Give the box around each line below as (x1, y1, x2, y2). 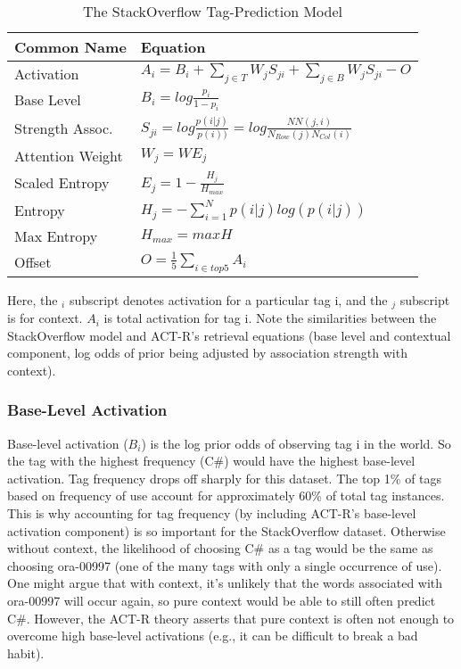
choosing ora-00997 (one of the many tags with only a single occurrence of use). (7, 556, 442, 574)
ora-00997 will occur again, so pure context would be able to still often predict (7, 591, 436, 610)
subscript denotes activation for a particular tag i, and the (69, 290, 388, 309)
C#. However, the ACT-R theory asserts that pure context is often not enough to (7, 608, 455, 627)
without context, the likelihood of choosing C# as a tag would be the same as (7, 539, 433, 557)
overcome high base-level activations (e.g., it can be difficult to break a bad (7, 626, 418, 645)
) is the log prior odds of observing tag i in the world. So (141, 434, 451, 452)
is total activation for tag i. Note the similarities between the (103, 309, 437, 327)
